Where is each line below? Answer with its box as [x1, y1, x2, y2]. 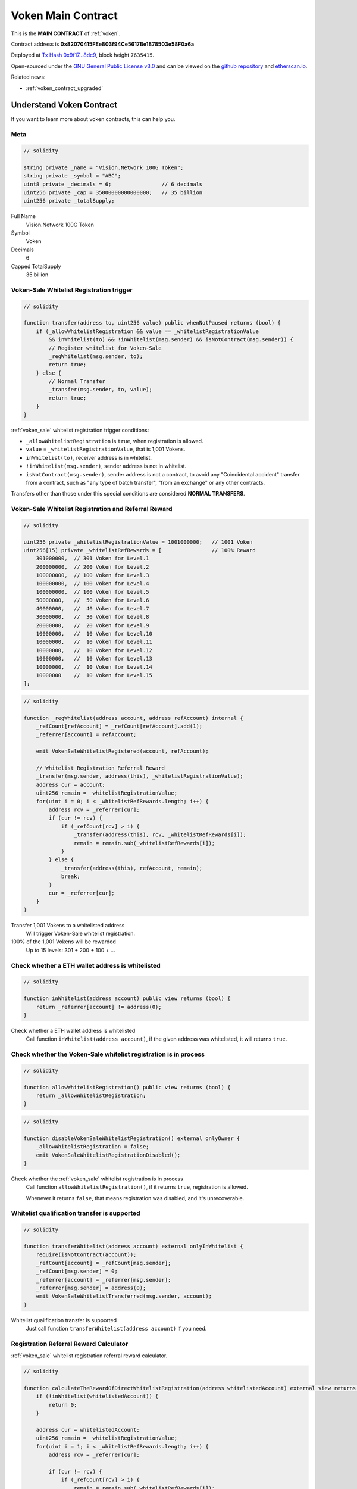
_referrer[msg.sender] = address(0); [36, 1285, 146, 1291]
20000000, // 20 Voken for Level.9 [36, 622, 149, 628]
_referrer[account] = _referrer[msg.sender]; [36, 1276, 171, 1283]
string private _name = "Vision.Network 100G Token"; [23, 164, 184, 171]
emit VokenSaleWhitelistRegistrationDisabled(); [36, 1151, 181, 1158]
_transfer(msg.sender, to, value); [48, 386, 153, 393]
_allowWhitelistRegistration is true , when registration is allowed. [26, 438, 203, 445]
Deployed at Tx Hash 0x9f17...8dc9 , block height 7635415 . [11, 51, 155, 59]
